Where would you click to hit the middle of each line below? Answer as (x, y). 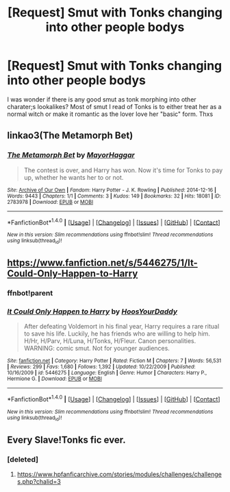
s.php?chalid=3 (39, 481)
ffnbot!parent (30, 293)
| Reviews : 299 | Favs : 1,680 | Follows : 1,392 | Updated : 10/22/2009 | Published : (102, 367)
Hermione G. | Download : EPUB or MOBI (55, 379)
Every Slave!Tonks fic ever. (66, 440)
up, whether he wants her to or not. (74, 177)
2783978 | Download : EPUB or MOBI (50, 202)
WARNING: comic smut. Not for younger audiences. (97, 349)
